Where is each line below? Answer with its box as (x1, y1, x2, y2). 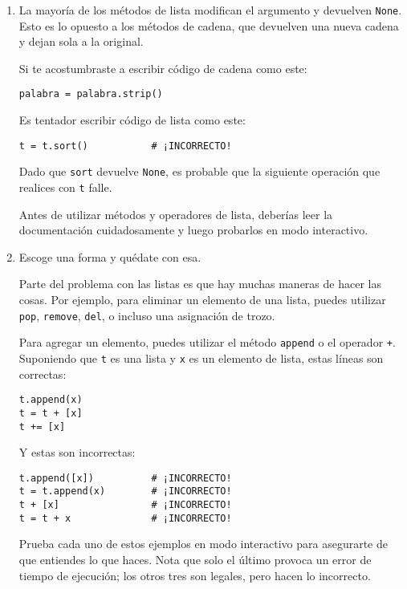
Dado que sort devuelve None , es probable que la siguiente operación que (18, 163, 381, 180)
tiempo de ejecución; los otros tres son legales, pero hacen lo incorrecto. (18, 567, 371, 583)
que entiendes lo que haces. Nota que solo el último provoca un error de (18, 550, 372, 567)
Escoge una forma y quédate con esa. (18, 248, 201, 265)
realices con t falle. (18, 179, 112, 195)
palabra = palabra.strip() (18, 88, 163, 100)
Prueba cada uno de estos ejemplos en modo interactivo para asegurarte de (18, 535, 388, 552)
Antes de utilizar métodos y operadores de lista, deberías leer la (18, 205, 333, 222)
